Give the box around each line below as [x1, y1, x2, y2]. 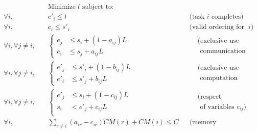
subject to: [82, 3, 114, 11]
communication [200, 47, 246, 54]
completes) [211, 13, 244, 21]
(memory [189, 119, 216, 126]
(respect [197, 93, 222, 100]
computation [200, 75, 238, 82]
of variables [200, 103, 234, 110]
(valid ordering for [189, 24, 245, 31]
